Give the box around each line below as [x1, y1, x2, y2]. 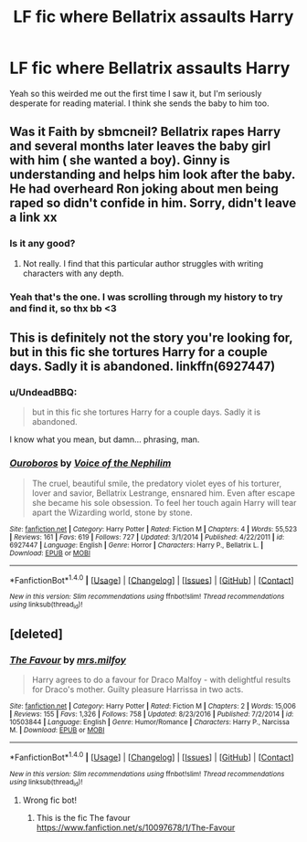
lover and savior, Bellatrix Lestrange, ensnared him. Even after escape [31, 487, 295, 499]
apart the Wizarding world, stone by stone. [31, 507, 194, 518]
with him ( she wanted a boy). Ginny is [9, 153, 230, 168]
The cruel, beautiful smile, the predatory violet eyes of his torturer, [31, 478, 281, 489]
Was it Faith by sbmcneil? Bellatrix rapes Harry [9, 124, 281, 140]
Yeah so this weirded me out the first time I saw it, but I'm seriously [9, 88, 262, 99]
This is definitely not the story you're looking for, [9, 330, 293, 345]
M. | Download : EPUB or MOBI [9, 726, 105, 735]
